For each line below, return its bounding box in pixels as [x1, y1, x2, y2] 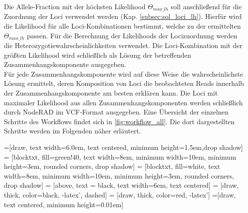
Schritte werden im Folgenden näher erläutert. [4, 126, 141, 136]
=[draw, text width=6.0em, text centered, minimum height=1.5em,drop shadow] [4, 142, 243, 152]
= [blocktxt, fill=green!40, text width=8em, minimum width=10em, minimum [4, 151, 236, 162]
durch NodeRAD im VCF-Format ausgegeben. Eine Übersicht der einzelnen [4, 107, 229, 117]
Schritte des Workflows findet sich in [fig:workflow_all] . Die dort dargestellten [4, 116, 235, 126]
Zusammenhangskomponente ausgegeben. [4, 59, 126, 69]
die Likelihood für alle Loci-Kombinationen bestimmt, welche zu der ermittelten [4, 21, 241, 31]
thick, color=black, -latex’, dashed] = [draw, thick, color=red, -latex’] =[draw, [4, 190, 236, 199]
